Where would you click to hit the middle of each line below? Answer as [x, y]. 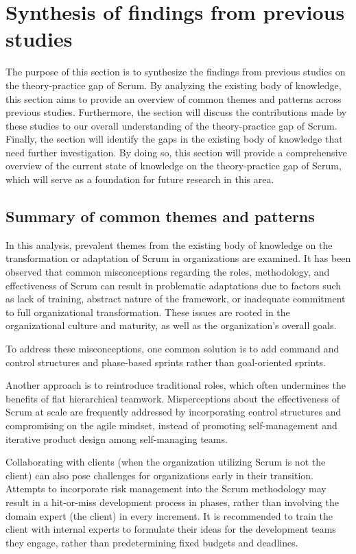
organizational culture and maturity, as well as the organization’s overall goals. [171, 325]
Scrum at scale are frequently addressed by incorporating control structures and [174, 412]
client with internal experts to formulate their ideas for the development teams [171, 529]
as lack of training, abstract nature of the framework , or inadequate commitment [176, 299]
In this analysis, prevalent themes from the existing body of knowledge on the [169, 244]
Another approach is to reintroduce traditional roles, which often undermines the [176, 385]
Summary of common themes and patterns [160, 216]
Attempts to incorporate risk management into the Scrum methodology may [166, 489]
